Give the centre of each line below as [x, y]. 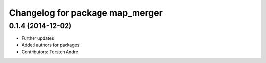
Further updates [38, 38]
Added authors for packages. [51, 45]
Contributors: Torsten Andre [50, 52]
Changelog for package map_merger [86, 13]
